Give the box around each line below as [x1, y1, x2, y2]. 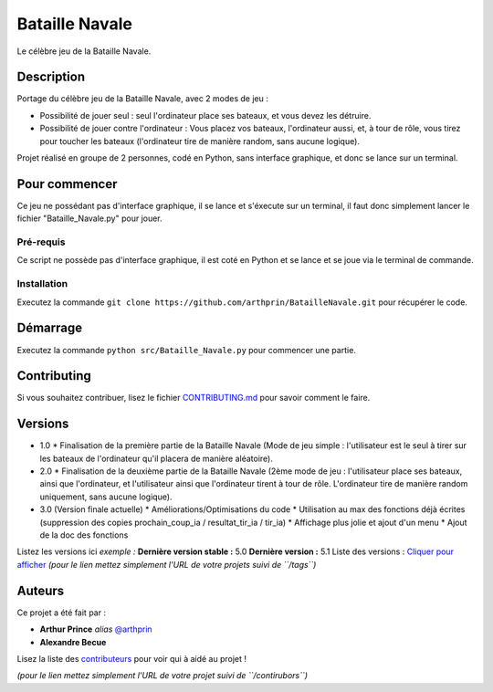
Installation [16, 278, 68, 290]
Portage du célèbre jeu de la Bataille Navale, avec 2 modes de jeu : [16, 93, 268, 104]
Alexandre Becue [39, 636, 107, 647]
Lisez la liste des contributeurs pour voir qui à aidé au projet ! [16, 653, 246, 664]
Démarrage [16, 320, 82, 336]
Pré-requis [16, 236, 66, 248]
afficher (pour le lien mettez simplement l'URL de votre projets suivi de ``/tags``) [16, 559, 317, 570]
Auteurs [16, 582, 65, 598]
